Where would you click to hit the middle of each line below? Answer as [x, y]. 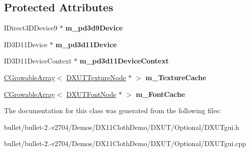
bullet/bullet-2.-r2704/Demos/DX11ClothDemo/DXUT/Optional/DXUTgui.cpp [125, 143]
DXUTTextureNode [96, 77]
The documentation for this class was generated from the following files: [113, 110]
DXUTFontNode [91, 94]
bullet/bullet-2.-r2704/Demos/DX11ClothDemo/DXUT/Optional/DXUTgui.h [122, 127]
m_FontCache [161, 94]
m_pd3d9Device [94, 28]
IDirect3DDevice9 [31, 28]
